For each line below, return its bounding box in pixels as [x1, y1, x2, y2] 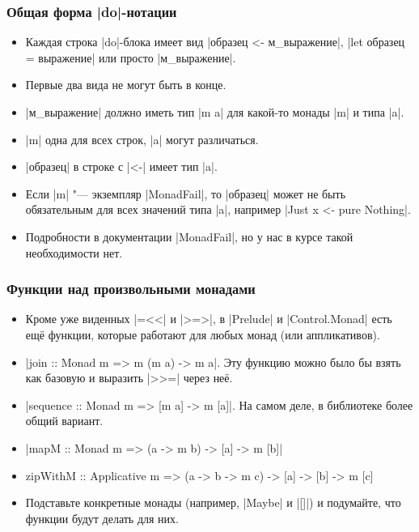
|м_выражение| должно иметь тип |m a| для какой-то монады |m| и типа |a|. [25, 104, 404, 120]
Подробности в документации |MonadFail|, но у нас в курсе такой [25, 228, 353, 245]
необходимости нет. [25, 244, 123, 261]
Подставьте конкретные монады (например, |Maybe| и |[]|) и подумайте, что [25, 494, 401, 511]
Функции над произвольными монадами [6, 279, 256, 299]
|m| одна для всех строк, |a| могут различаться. [25, 130, 259, 147]
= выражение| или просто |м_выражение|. [25, 49, 236, 66]
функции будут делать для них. [25, 509, 179, 526]
